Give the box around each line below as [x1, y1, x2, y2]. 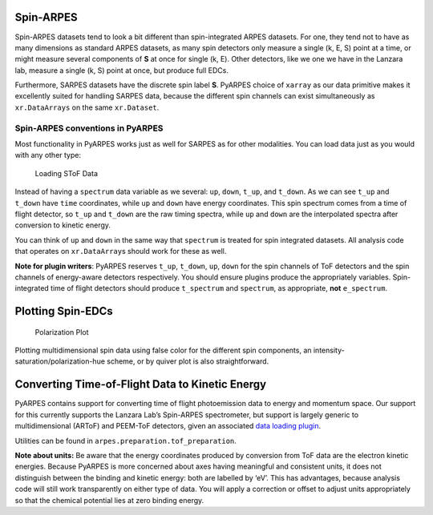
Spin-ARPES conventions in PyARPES [14, 123, 164, 134]
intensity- [313, 345, 345, 356]
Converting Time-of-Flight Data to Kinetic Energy [14, 377, 267, 392]
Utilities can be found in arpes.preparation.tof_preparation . [14, 436, 237, 445]
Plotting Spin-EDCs [14, 304, 114, 318]
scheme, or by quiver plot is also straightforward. [107, 356, 269, 366]
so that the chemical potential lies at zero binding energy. [14, 495, 204, 505]
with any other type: [14, 151, 82, 160]
